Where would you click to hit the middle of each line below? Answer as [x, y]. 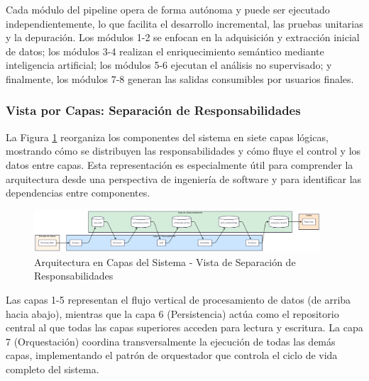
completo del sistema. [53, 369]
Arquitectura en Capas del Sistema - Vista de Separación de [165, 261]
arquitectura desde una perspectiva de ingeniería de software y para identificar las [184, 178]
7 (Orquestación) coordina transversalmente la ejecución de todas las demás [171, 341]
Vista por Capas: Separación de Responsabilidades [153, 110]
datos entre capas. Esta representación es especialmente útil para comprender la [180, 164]
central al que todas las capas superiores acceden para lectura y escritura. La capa [184, 327]
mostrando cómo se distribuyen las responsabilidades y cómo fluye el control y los [183, 151]
